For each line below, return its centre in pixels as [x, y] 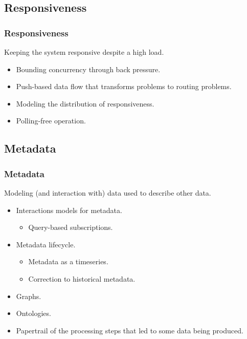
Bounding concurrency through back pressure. [88, 69]
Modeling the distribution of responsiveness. [85, 103]
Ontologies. [33, 313]
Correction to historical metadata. [82, 278]
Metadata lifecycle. [46, 244]
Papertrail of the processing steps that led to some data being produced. [130, 330]
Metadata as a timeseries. [68, 261]
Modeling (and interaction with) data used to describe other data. [108, 192]
